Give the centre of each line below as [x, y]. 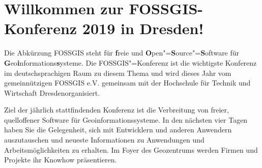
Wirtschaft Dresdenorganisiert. [52, 92]
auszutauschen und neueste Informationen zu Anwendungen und [104, 140]
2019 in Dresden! [143, 28]
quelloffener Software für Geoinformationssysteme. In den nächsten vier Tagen [126, 119]
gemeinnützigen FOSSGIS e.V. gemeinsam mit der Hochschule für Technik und [127, 83]
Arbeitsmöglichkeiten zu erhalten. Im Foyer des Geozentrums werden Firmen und [131, 149]
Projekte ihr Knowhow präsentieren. [61, 160]
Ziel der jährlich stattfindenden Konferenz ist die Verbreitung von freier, [117, 110]
